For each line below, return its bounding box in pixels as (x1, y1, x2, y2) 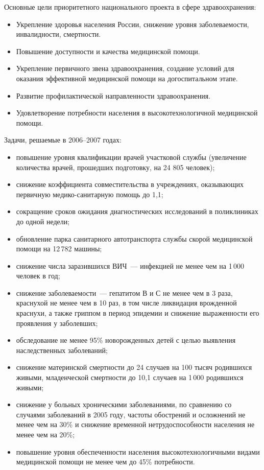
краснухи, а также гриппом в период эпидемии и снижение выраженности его (16, 308, 259, 318)
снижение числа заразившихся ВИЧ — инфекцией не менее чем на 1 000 (16, 260, 245, 271)
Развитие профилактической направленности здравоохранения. (16, 90, 211, 101)
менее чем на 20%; (16, 429, 75, 439)
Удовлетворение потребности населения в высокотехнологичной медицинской (16, 107, 258, 118)
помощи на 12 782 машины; (16, 243, 102, 254)
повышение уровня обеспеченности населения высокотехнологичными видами (16, 446, 260, 457)
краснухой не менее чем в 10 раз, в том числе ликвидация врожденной (16, 297, 237, 308)
